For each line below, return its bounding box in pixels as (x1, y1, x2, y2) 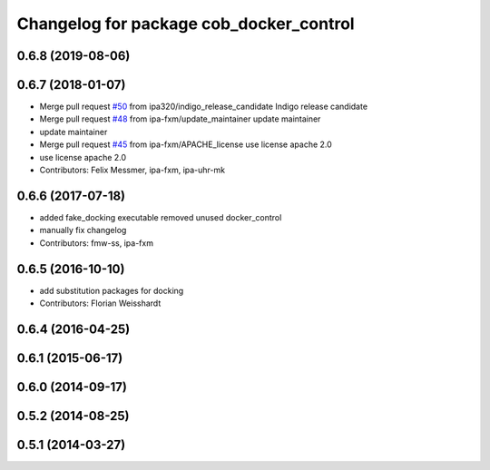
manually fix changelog (39, 225, 127, 236)
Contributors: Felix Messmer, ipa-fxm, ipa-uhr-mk (39, 164, 226, 176)
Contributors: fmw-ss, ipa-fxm (39, 237, 154, 249)
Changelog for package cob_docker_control (16, 14, 355, 34)
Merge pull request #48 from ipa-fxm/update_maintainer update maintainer (39, 113, 321, 124)
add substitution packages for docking (39, 285, 184, 296)
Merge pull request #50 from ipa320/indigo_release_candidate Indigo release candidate (39, 101, 367, 113)
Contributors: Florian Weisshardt (39, 298, 162, 308)
